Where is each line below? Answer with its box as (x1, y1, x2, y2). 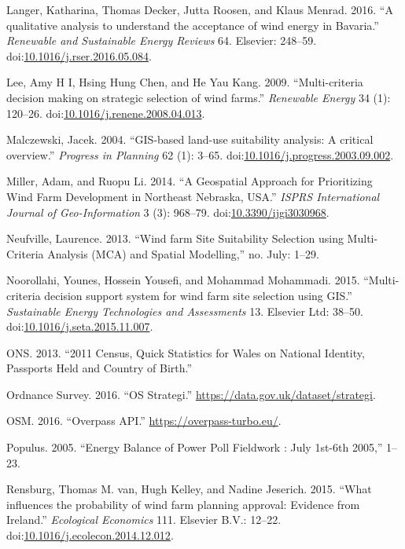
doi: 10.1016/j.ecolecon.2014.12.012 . (6, 527, 174, 544)
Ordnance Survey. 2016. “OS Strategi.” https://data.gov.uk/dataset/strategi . (6, 386, 376, 402)
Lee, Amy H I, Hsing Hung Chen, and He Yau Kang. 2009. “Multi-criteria (6, 74, 363, 90)
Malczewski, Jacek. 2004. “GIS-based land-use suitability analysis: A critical (6, 131, 374, 148)
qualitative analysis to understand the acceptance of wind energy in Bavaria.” (6, 16, 379, 33)
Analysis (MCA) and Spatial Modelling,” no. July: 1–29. (47, 245, 319, 262)
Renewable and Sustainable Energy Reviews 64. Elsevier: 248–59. (6, 32, 317, 49)
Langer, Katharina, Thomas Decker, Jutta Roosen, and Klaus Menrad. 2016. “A (6, 2, 393, 17)
